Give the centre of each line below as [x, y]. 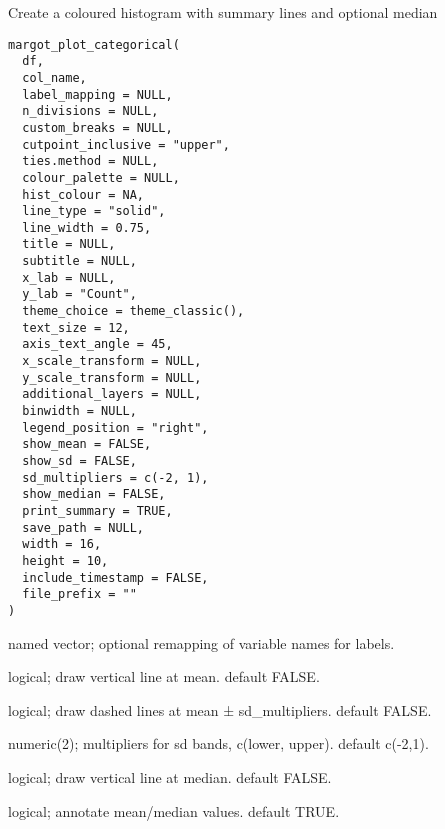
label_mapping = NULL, [97, 94]
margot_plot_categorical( [94, 44]
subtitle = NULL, [79, 261]
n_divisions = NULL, [90, 111]
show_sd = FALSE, [79, 461]
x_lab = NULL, [69, 277]
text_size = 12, [76, 327]
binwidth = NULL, [79, 411]
